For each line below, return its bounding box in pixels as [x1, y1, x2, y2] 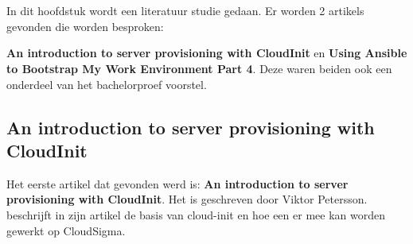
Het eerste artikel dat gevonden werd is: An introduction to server [6, 175, 349, 192]
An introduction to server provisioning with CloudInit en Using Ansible [6, 45, 407, 61]
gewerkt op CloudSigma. [6, 222, 126, 238]
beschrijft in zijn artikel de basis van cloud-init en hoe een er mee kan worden [6, 206, 385, 223]
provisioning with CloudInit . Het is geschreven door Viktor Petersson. [6, 191, 368, 207]
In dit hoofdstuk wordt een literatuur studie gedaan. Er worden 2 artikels [6, 2, 364, 19]
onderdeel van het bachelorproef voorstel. [6, 76, 207, 92]
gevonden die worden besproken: [6, 17, 164, 34]
